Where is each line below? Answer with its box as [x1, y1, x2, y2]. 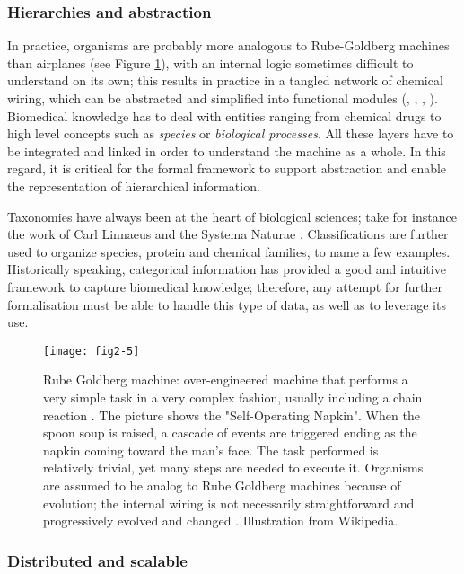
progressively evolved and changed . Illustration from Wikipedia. [43, 511, 398, 530]
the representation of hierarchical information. [7, 176, 260, 195]
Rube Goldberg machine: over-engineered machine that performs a [43, 370, 408, 389]
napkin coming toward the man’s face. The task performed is [43, 440, 379, 459]
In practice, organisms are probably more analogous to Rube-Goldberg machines [7, 36, 450, 55]
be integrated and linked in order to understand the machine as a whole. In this [7, 141, 446, 160]
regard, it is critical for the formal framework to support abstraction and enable [7, 159, 447, 178]
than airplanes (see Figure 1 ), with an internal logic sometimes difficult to [7, 53, 414, 72]
